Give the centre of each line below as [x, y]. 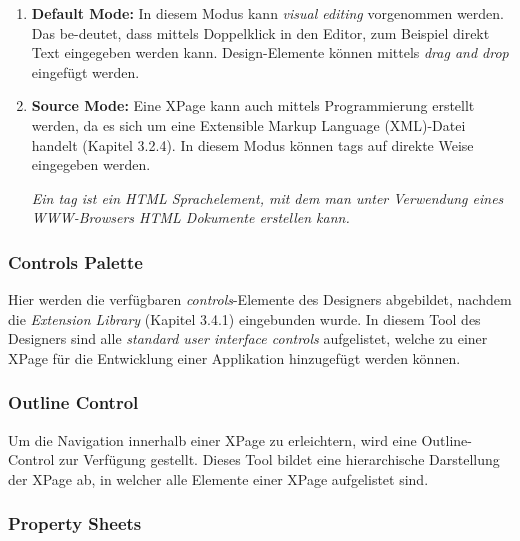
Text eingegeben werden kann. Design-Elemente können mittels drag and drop [270, 52]
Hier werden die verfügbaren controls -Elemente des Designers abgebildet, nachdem [260, 299]
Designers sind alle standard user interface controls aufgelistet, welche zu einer [248, 338]
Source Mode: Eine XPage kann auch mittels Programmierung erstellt [253, 105]
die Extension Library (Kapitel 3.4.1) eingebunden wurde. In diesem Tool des [244, 318]
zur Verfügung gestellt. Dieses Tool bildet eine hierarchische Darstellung [279, 459]
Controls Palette [75, 261]
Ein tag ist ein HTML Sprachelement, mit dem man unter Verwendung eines [267, 197]
